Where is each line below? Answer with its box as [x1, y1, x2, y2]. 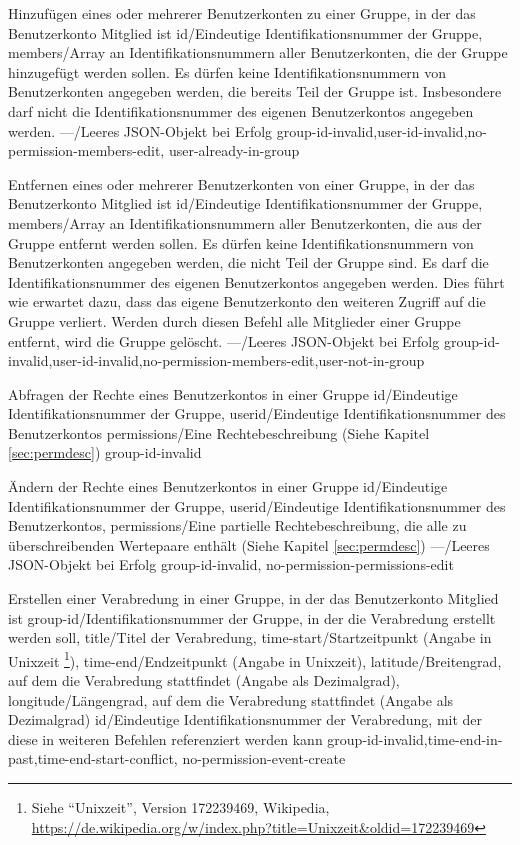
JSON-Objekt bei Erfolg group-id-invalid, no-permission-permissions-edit [8, 554, 454, 575]
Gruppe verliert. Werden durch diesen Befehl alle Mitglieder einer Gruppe [8, 310, 461, 331]
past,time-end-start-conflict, [8, 748, 178, 769]
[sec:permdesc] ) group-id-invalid [8, 442, 202, 463]
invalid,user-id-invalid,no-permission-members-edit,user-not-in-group [8, 350, 425, 371]
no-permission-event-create [182, 748, 346, 769]
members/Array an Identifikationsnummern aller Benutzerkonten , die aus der [8, 212, 482, 233]
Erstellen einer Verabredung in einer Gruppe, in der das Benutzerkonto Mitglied [8, 588, 499, 609]
